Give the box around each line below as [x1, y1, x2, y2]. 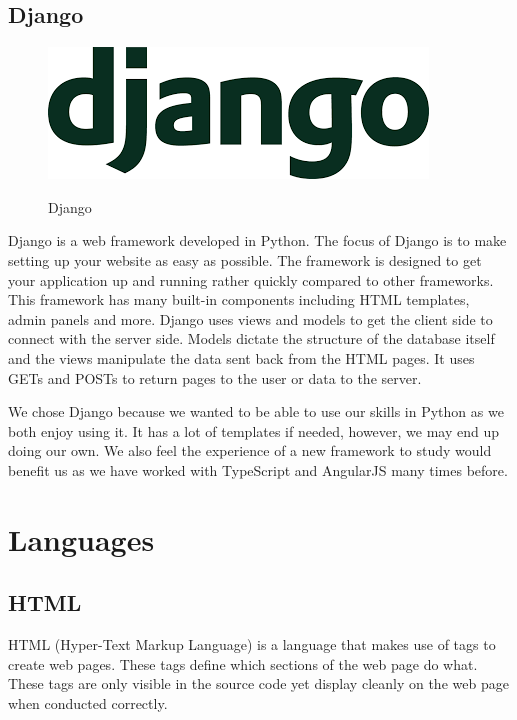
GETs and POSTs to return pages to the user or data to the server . [8, 367, 422, 388]
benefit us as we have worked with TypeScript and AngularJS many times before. [8, 459, 508, 480]
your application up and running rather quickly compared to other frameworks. [8, 269, 494, 290]
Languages [8, 518, 155, 559]
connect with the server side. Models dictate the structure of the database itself [8, 328, 495, 349]
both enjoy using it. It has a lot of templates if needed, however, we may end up [8, 420, 500, 441]
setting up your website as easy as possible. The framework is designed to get [8, 249, 482, 270]
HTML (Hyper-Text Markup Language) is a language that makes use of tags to [8, 634, 496, 655]
